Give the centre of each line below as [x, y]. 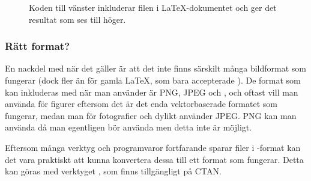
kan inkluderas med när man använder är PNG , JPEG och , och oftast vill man [152, 92]
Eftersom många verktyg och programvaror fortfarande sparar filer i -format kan [153, 147]
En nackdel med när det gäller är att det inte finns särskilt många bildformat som [155, 68]
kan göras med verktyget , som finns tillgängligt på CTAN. [113, 171]
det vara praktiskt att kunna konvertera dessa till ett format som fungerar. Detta [154, 159]
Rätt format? [38, 46]
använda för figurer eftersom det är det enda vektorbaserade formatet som [141, 104]
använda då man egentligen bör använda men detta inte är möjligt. [128, 127]
